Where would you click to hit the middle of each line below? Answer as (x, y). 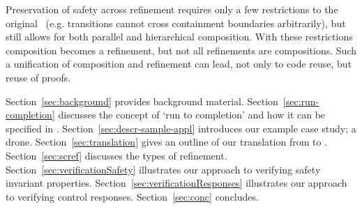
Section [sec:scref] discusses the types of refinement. (116, 155)
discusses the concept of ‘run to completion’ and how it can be (192, 115)
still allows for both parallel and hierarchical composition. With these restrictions (179, 37)
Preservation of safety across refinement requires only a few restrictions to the (172, 9)
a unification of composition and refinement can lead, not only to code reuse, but (179, 64)
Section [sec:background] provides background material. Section (142, 101)
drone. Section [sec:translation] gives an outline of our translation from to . (167, 142)
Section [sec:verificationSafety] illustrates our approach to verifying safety (163, 169)
